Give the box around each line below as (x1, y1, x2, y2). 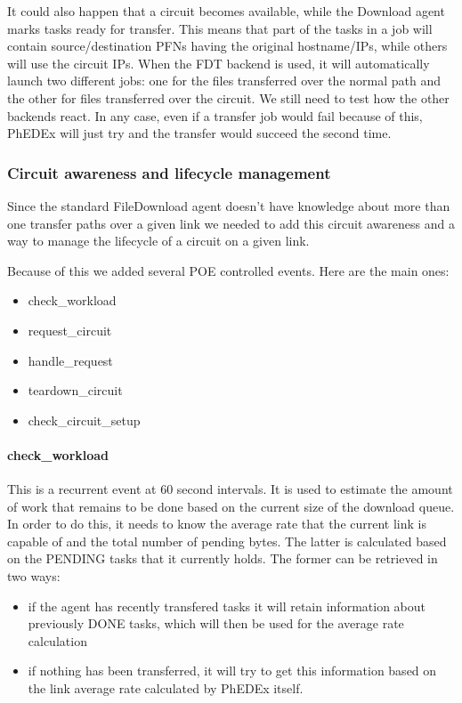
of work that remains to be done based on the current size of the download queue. (7, 497, 455, 515)
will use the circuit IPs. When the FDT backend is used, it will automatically (7, 53, 430, 72)
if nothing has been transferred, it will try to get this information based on (28, 661, 437, 680)
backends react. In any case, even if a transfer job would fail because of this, (7, 106, 423, 125)
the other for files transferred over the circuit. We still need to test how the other (7, 88, 450, 107)
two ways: (7, 567, 61, 586)
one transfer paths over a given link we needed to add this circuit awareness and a (7, 214, 455, 232)
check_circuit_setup (28, 410, 141, 429)
